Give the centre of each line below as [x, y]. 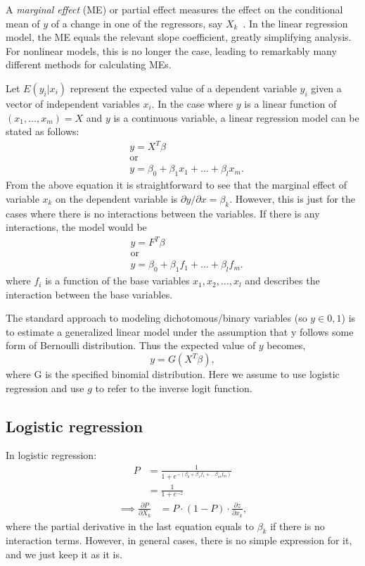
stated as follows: [43, 131]
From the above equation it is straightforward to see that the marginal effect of [177, 185]
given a [326, 88]
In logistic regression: [51, 455]
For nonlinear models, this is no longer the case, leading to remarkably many [171, 50]
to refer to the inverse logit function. [174, 388]
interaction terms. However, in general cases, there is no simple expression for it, [179, 540]
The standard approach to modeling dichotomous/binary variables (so [156, 318]
